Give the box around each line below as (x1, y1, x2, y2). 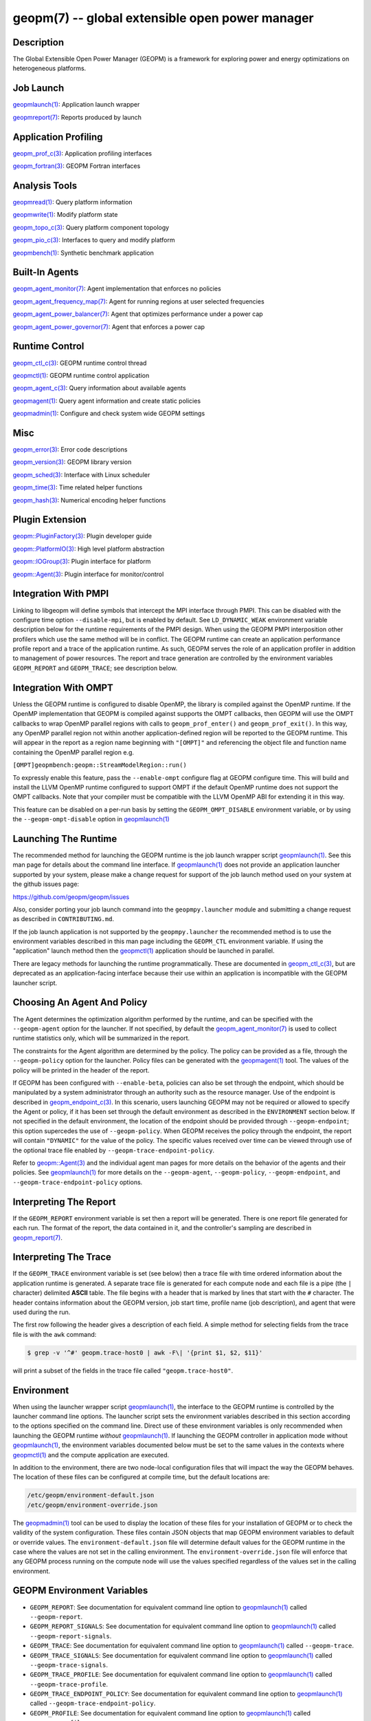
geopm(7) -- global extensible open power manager (12, 10, 314, 25)
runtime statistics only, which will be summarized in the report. (12, 1034, 190, 1042)
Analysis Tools (12, 180, 78, 191)
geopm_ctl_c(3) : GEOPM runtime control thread (12, 359, 147, 367)
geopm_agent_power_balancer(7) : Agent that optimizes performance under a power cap (12, 310, 264, 318)
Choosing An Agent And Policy (12, 997, 148, 1009)
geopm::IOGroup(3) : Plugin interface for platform (12, 558, 151, 566)
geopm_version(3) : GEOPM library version (12, 458, 132, 466)
